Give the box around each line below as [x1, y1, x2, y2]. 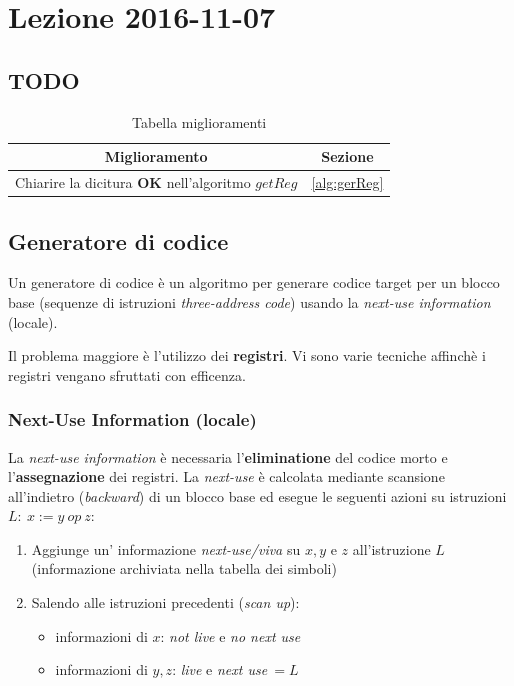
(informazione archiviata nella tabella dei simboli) [31, 558, 337, 579]
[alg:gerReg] [311, 172, 384, 193]
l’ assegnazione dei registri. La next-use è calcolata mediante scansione [8, 466, 445, 487]
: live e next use [172, 659, 268, 680]
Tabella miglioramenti [132, 111, 267, 132]
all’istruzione [352, 538, 431, 559]
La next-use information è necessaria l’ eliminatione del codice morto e [8, 446, 448, 467]
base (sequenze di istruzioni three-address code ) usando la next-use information [8, 291, 491, 312]
